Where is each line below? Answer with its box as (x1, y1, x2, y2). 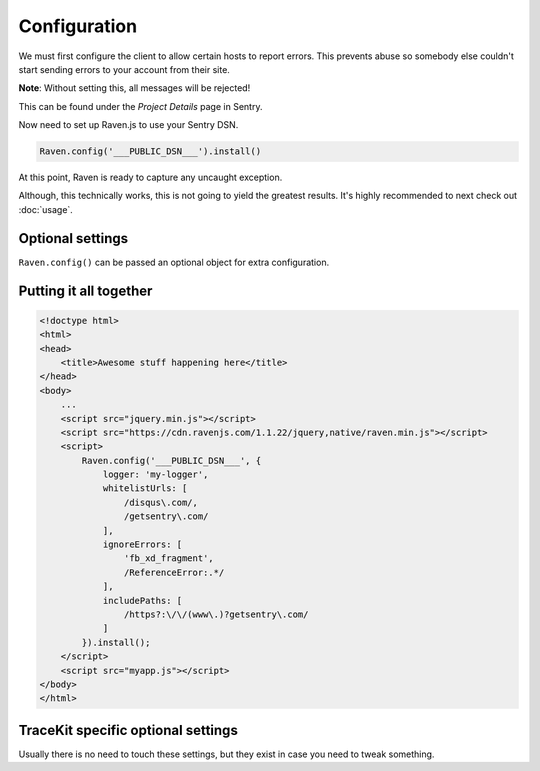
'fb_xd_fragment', (123, 553, 214, 564)
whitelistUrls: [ (102, 483, 188, 494)
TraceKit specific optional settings (18, 721, 239, 739)
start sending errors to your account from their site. (18, 63, 230, 75)
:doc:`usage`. (18, 203, 74, 215)
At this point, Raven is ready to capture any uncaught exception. (18, 171, 283, 184)
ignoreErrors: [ (102, 539, 183, 550)
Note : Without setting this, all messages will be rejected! (18, 82, 251, 94)
